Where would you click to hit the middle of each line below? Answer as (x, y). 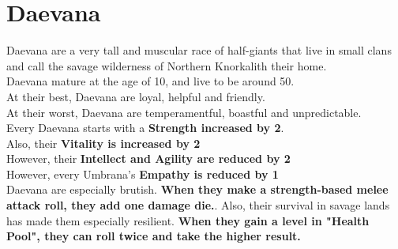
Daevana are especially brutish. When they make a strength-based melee (197, 189)
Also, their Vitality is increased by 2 (103, 143)
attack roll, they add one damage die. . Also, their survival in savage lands (198, 205)
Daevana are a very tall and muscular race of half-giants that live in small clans (199, 50)
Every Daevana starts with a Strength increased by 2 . (145, 128)
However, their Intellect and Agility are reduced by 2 (148, 158)
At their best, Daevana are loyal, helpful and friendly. (136, 96)
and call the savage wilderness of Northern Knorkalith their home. (167, 65)
